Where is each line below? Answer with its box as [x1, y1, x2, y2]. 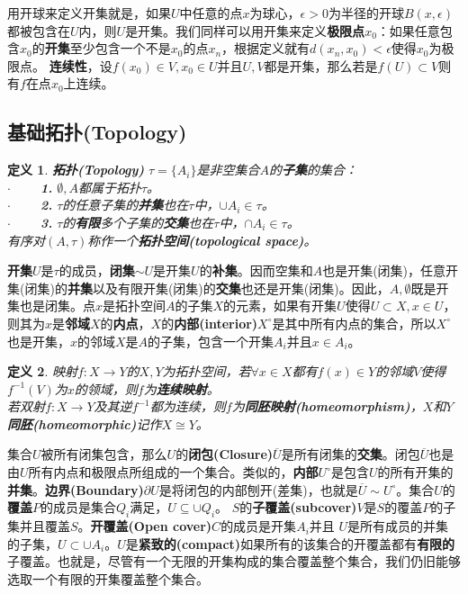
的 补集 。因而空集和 [199, 261, 313, 280]
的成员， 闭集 [58, 261, 135, 280]
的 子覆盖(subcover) [239, 498, 357, 517]
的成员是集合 [40, 498, 116, 517]
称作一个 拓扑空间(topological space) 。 [87, 230, 317, 249]
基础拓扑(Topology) [7, 118, 187, 146]
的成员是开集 [220, 517, 297, 535]
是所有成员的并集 [347, 517, 449, 535]
